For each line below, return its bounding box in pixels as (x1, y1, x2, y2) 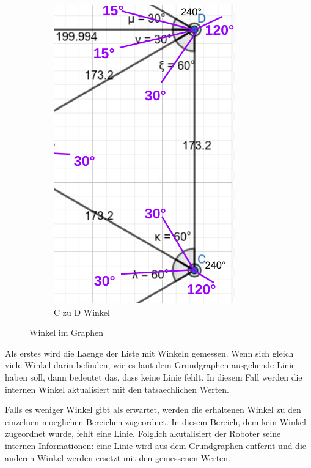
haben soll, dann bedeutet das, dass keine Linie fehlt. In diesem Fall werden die (5, 370, 302, 383)
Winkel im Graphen (29, 326, 104, 339)
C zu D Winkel (54, 305, 110, 318)
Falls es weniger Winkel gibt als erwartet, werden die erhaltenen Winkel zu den (5, 403, 301, 416)
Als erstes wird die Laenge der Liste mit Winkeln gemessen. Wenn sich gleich (5, 346, 294, 359)
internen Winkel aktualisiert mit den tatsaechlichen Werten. (5, 382, 230, 395)
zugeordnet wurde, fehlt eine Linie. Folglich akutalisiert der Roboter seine (5, 427, 281, 440)
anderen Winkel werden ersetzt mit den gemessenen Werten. (5, 451, 231, 464)
